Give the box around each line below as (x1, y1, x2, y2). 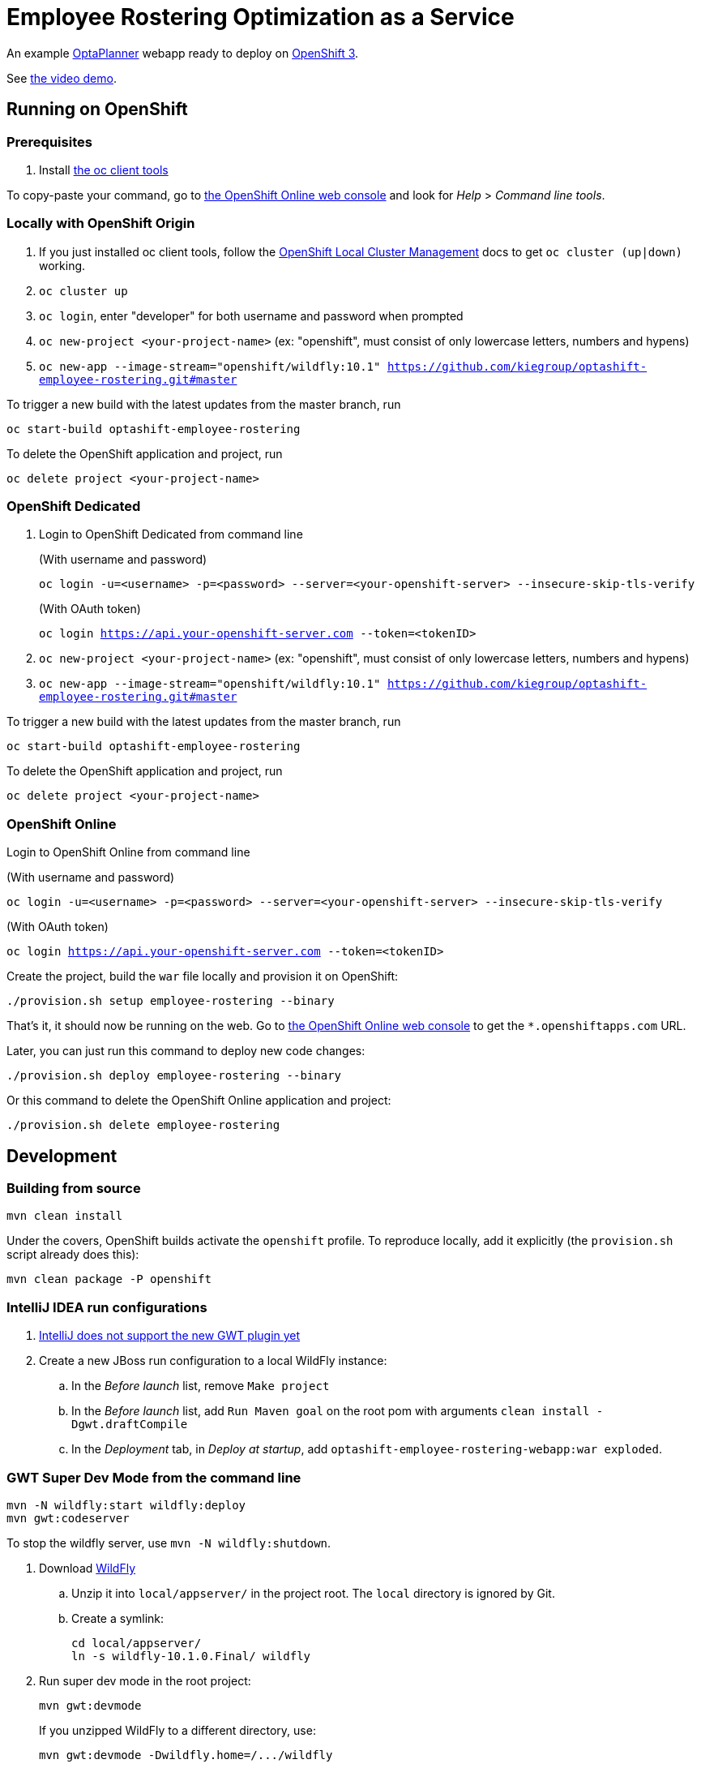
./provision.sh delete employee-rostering (6, 1118, 280, 1132)
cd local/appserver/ (71, 1636, 202, 1650)
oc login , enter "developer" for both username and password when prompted (39, 308, 464, 323)
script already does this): (6, 1247, 139, 1262)
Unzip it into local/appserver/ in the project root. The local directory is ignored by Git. (71, 1586, 555, 1600)
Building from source (6, 1180, 141, 1197)
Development (6, 1145, 118, 1166)
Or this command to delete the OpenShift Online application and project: (6, 1093, 391, 1108)
